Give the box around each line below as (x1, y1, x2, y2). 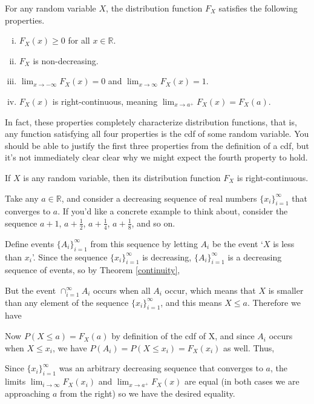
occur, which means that (165, 283, 256, 296)
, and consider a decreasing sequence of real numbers (61, 191, 257, 204)
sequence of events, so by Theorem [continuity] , (5, 263, 180, 276)
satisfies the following (218, 2, 298, 14)
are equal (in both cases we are (185, 375, 299, 388)
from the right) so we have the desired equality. (60, 386, 235, 399)
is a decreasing (227, 250, 282, 263)
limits (5, 375, 26, 388)
